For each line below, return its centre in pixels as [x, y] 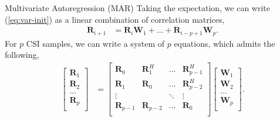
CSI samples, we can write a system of [95, 43]
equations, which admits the [225, 43]
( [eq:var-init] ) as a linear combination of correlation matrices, [115, 19]
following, [22, 55]
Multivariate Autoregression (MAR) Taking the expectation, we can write [138, 8]
